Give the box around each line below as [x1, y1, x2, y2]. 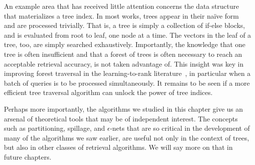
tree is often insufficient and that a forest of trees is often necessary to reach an [4, 48, 242, 59]
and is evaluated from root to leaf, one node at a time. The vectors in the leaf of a [4, 29, 251, 40]
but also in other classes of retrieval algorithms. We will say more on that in [4, 142, 233, 152]
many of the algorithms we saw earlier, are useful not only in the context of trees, [4, 132, 249, 142]
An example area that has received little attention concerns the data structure [4, 1, 239, 11]
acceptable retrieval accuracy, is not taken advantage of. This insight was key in [4, 58, 244, 69]
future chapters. [4, 151, 51, 162]
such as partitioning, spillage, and [4, 123, 105, 133]
